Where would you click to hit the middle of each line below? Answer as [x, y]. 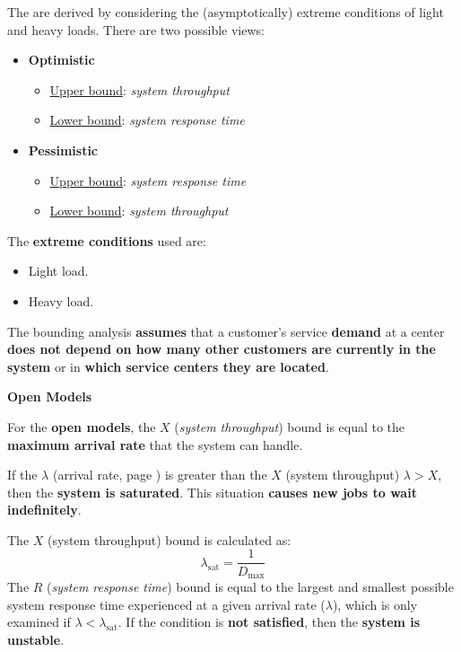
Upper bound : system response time [148, 180]
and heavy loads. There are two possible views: [136, 29]
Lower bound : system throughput [139, 211]
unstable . [36, 639]
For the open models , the [82, 426]
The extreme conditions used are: [107, 240]
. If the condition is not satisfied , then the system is [269, 622]
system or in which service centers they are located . [168, 366]
